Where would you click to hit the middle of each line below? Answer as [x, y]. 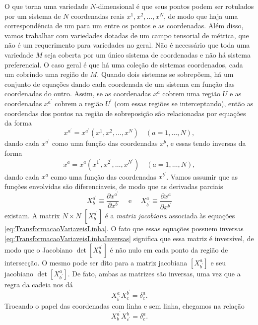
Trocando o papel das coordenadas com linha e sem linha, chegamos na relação [125, 305]
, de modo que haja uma [201, 16]
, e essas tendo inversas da [206, 143]
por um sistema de [33, 16]
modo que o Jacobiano [39, 249]
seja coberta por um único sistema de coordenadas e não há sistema [147, 54]
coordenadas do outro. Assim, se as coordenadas [78, 94]
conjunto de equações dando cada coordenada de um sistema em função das [120, 84]
